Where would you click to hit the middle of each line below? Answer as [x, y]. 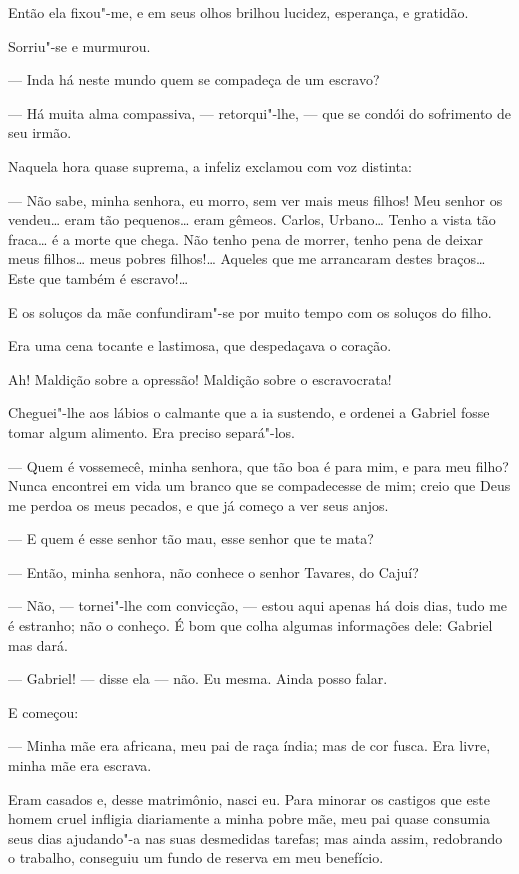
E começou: [43, 711]
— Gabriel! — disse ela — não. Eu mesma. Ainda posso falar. [198, 678]
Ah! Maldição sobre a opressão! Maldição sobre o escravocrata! [200, 378]
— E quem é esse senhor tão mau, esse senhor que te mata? [191, 538]
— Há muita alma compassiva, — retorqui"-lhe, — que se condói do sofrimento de [260, 112]
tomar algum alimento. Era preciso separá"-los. [151, 431]
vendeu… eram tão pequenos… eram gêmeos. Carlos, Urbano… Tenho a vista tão [252, 219]
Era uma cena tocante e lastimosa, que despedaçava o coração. [200, 345]
